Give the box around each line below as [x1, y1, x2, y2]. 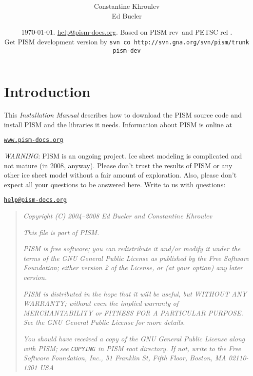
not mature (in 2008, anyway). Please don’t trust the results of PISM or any [4, 160, 233, 170]
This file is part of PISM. [23, 227, 99, 237]
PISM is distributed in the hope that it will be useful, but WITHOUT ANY [23, 288, 247, 298]
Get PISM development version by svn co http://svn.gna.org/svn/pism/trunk [4, 36, 249, 46]
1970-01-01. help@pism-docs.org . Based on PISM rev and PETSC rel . [21, 27, 233, 37]
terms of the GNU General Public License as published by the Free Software [23, 253, 249, 263]
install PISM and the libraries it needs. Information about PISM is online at [4, 119, 232, 129]
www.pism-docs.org [4, 137, 63, 144]
